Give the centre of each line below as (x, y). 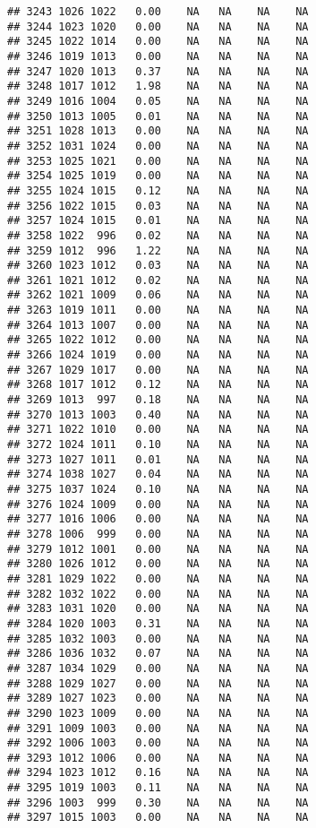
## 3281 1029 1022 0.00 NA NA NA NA (158, 578)
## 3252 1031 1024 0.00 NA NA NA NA (158, 146)
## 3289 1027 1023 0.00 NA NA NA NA (158, 699)
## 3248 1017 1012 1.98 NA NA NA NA (158, 86)
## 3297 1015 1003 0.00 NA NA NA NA (158, 818)
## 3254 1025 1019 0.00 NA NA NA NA (158, 176)
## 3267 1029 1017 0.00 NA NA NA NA (158, 370)
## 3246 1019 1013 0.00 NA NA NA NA (158, 56)
